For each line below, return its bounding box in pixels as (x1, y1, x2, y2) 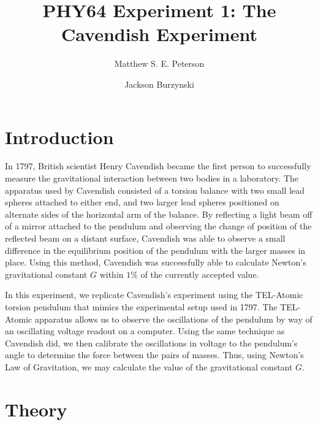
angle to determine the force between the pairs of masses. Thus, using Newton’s (5, 348, 304, 361)
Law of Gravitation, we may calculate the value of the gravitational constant (5, 360, 293, 373)
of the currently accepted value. (140, 267, 259, 280)
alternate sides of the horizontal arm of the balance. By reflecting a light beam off (5, 207, 312, 220)
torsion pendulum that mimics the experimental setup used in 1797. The (5, 300, 278, 313)
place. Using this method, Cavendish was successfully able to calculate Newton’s (5, 256, 306, 269)
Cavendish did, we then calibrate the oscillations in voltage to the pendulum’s (5, 336, 298, 349)
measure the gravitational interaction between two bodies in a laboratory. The (5, 172, 299, 185)
